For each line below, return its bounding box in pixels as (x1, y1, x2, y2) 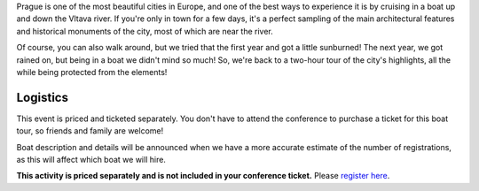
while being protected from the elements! (16, 66, 168, 77)
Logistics (16, 89, 68, 105)
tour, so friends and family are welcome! (16, 126, 164, 136)
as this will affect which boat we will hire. (16, 155, 166, 165)
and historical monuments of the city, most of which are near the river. (16, 26, 274, 36)
